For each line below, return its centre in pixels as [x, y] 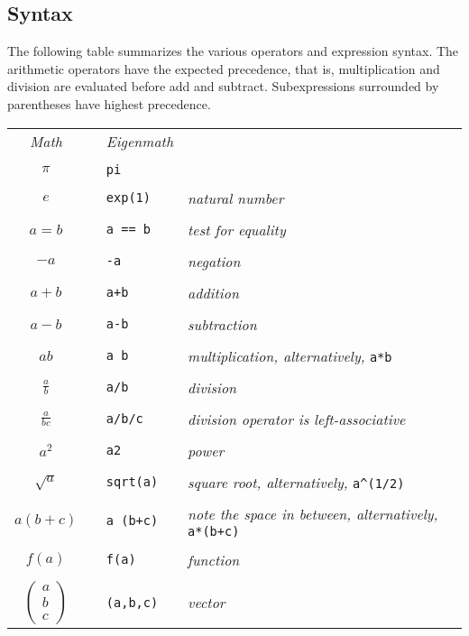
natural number [236, 198]
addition [213, 292]
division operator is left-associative [297, 419]
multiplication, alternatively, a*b [290, 355]
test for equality [237, 229]
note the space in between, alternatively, [313, 513]
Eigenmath [140, 141]
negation [214, 261]
